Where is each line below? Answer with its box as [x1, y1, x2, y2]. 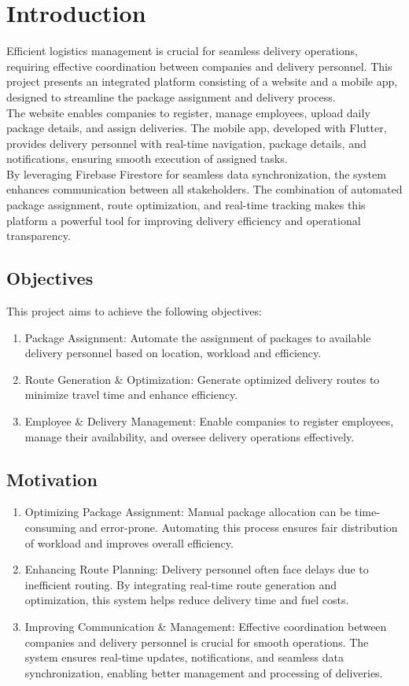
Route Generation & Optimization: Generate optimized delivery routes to [24, 371, 380, 387]
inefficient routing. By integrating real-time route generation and [24, 576, 337, 592]
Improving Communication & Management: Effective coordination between [24, 618, 387, 634]
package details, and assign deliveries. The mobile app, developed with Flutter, [6, 120, 387, 136]
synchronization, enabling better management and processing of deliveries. [24, 664, 383, 680]
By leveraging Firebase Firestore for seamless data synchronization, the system [6, 165, 386, 182]
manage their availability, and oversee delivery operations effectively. [24, 428, 355, 444]
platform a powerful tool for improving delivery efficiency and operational [6, 212, 361, 228]
